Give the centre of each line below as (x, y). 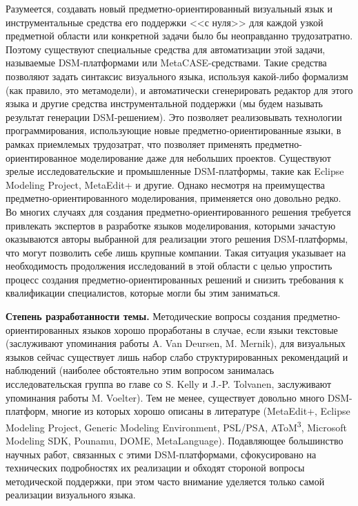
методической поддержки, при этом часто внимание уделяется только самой (165, 481)
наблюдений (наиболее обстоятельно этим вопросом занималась (140, 370)
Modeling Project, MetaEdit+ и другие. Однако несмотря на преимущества (165, 184)
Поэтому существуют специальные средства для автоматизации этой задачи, (166, 49)
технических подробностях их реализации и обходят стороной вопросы (155, 468)
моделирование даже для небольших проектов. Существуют (206, 157)
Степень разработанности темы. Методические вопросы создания (148, 316)
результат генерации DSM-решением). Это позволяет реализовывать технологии (174, 116)
